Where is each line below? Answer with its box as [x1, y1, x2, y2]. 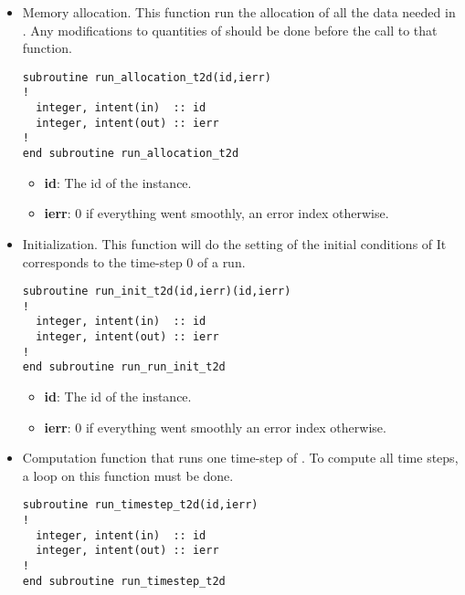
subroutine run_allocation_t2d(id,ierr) [22, 70, 271, 84]
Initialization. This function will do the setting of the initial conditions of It [22, 234, 447, 253]
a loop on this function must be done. [22, 465, 234, 485]
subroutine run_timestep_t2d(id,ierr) [22, 498, 259, 512]
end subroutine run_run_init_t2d [22, 360, 226, 374]
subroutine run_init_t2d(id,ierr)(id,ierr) [22, 285, 291, 298]
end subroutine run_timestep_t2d [22, 574, 226, 588]
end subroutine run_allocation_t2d [22, 147, 239, 161]
